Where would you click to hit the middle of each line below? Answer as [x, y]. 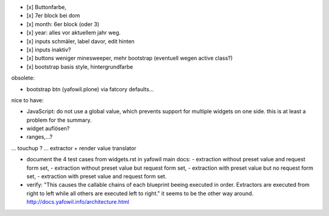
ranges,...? [40, 137]
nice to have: [27, 100]
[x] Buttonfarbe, [47, 7]
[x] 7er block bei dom [53, 16]
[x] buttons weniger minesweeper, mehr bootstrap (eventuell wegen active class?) [129, 58]
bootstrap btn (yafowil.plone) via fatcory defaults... [90, 89]
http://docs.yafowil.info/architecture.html [78, 202]
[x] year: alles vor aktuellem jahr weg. [74, 33]
